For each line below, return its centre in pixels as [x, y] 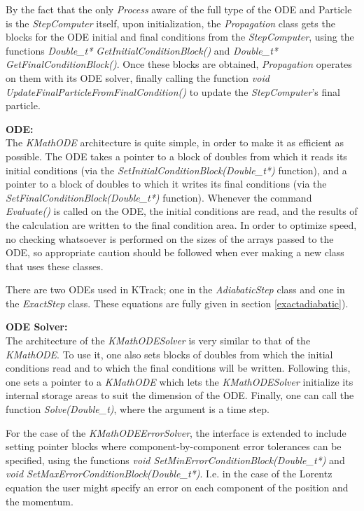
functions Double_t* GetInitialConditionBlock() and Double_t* [142, 50]
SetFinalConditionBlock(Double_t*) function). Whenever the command [159, 197]
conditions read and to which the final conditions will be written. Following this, [178, 368]
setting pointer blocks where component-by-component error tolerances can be [174, 446]
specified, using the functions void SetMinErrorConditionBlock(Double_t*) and [175, 460]
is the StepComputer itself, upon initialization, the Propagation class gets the [170, 23]
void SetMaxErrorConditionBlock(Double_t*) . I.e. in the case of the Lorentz [169, 474]
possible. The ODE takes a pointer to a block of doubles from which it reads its [176, 156]
